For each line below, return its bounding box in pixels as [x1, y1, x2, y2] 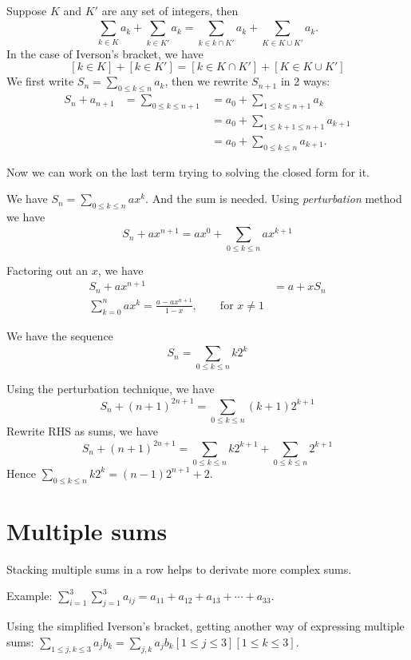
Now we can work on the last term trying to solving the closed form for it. [6, 163, 370, 180]
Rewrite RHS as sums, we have [6, 423, 158, 439]
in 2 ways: [280, 73, 330, 89]
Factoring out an [6, 261, 89, 278]
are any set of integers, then [101, 2, 239, 18]
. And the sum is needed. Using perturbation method [145, 190, 402, 207]
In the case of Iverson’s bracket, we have [6, 45, 204, 62]
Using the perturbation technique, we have [6, 380, 215, 397]
